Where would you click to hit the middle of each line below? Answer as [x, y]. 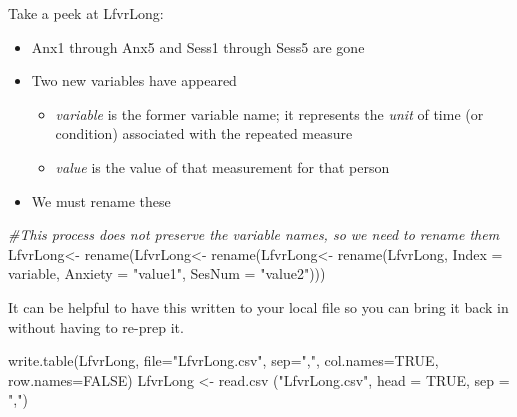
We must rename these [101, 200]
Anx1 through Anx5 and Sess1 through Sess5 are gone [198, 46]
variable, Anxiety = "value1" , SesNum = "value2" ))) [167, 273]
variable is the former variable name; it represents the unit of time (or [269, 113]
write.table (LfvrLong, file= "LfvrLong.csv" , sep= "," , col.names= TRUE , [223, 360]
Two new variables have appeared [134, 80]
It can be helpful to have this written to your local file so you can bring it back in [258, 306]
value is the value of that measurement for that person [222, 166]
